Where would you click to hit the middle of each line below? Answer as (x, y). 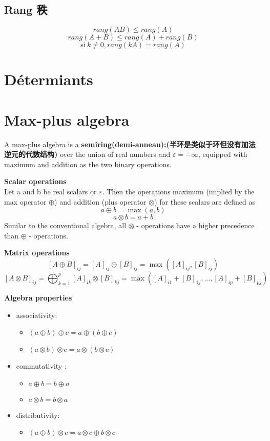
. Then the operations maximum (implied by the (178, 192)
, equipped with (223, 154)
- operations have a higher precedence (195, 225)
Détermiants (49, 79)
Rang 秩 (26, 9)
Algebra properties (38, 298)
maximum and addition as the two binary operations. (88, 164)
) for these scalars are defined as (205, 201)
